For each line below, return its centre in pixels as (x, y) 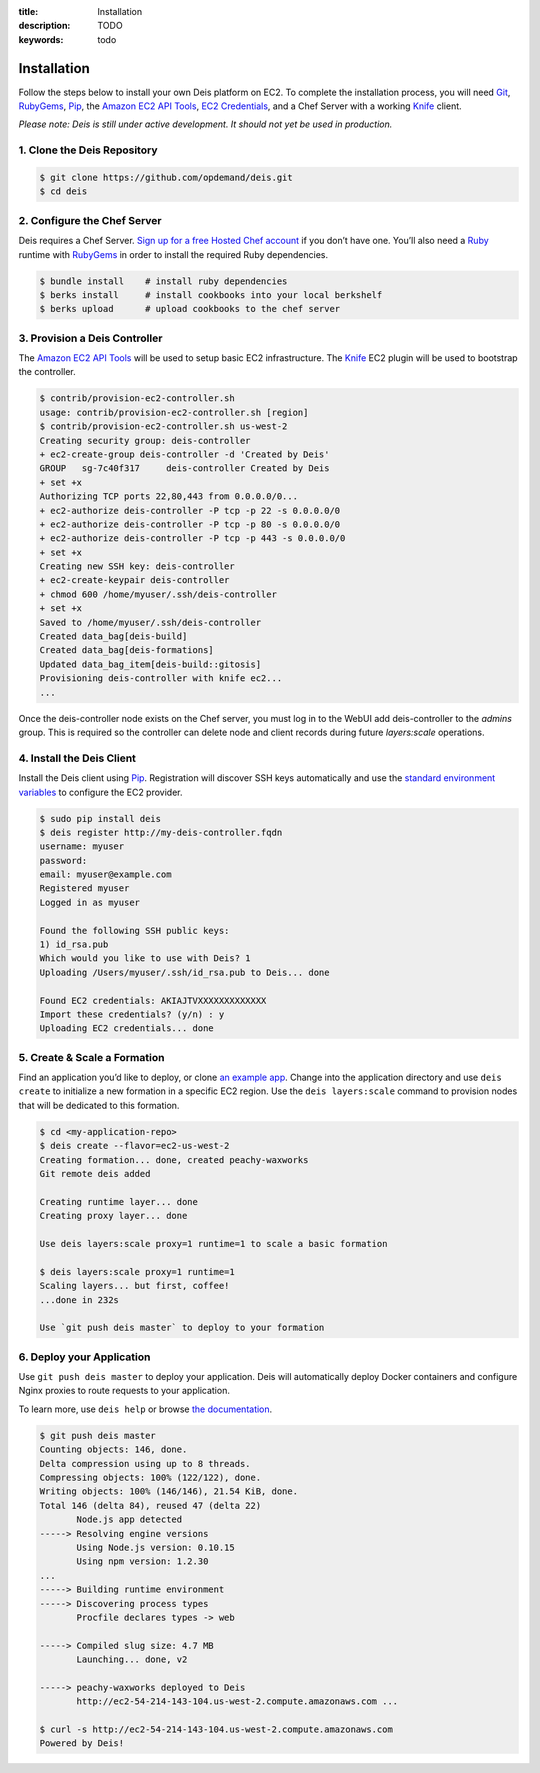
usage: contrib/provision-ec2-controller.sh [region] (174, 412)
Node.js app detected (129, 1519)
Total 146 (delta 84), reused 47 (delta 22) (150, 1505)
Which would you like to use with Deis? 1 (145, 958)
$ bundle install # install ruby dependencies (163, 281)
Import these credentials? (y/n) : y (132, 1014)
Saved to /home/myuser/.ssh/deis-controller (150, 622)
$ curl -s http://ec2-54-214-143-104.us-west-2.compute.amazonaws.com (216, 1729)
